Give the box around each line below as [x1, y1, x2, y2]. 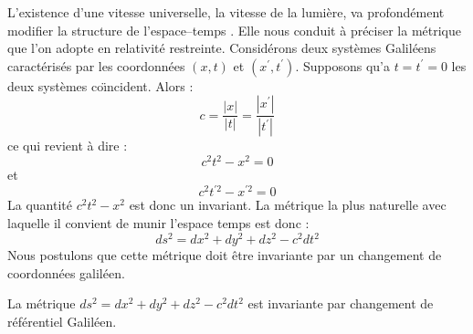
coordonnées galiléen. [7, 263, 125, 282]
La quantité [7, 195, 72, 214]
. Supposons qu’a [295, 56, 391, 75]
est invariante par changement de [247, 294, 434, 313]
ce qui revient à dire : [7, 136, 128, 155]
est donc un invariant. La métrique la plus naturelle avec [129, 195, 447, 214]
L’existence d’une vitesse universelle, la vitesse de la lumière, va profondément [7, 3, 445, 21]
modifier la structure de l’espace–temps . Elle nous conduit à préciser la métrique [7, 20, 462, 39]
